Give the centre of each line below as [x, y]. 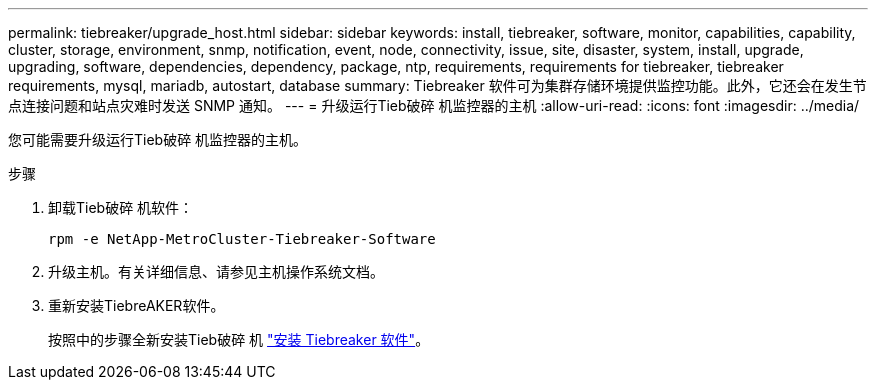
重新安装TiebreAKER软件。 [136, 305]
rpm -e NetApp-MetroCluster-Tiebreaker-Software [242, 239]
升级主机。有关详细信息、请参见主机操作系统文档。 [216, 271]
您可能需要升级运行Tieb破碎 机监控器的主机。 [158, 139]
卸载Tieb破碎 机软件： [121, 207]
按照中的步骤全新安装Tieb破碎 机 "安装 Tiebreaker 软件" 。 [239, 339]
